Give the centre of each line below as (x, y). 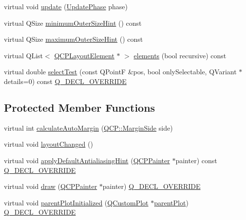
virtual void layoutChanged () (48, 144)
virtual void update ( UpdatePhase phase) (66, 6)
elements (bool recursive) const (180, 55)
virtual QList (24, 55)
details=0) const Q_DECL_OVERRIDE (65, 81)
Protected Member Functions (80, 107)
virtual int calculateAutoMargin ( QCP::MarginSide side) (88, 127)
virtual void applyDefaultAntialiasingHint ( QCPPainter (87, 160)
